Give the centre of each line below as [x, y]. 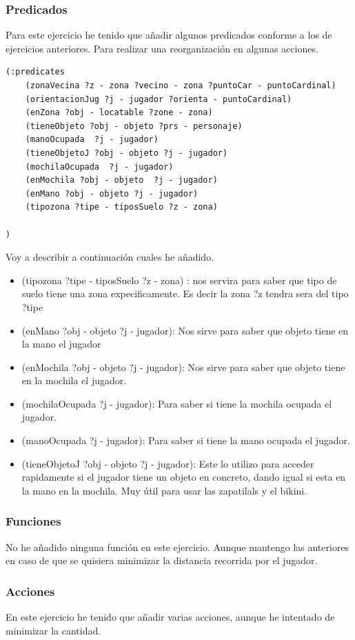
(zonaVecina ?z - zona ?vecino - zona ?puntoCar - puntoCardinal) [181, 86]
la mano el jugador [61, 344]
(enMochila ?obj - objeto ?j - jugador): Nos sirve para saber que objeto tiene [183, 367]
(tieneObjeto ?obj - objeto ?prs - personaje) [134, 126]
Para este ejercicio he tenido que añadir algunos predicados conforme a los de [169, 35]
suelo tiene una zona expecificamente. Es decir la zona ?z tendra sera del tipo [185, 293]
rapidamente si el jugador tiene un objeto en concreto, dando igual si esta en [184, 477]
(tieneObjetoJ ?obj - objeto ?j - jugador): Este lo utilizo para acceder [168, 463]
